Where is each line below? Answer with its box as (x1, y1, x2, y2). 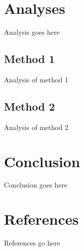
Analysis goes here (4, 27, 60, 37)
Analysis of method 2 (4, 122, 69, 132)
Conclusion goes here (4, 180, 68, 190)
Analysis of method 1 (4, 74, 69, 84)
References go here (4, 238, 60, 248)
